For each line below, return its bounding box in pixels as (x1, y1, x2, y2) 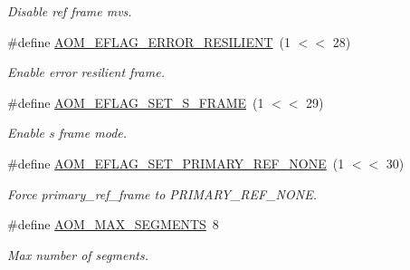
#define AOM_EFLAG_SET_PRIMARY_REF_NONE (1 (7, 153, 345, 172)
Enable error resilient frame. (7, 63, 165, 82)
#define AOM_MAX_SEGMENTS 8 (7, 215, 219, 234)
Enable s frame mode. (7, 123, 128, 142)
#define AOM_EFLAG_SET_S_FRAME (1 (7, 92, 264, 111)
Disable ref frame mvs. (7, 2, 132, 20)
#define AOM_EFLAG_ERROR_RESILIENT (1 (7, 32, 291, 51)
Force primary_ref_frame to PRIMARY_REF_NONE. (7, 184, 317, 203)
